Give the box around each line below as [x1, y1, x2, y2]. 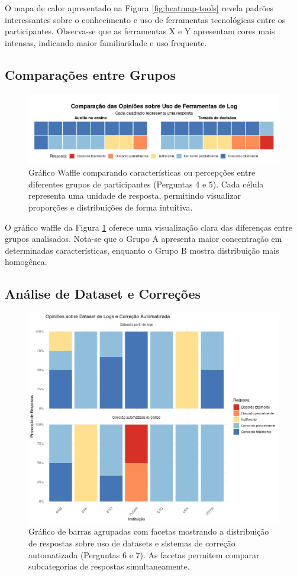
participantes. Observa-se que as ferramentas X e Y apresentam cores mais [5, 25, 275, 37]
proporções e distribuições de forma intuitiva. [28, 200, 193, 213]
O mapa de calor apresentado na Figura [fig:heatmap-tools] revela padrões [5, 2, 274, 14]
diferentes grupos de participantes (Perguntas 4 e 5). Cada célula [28, 177, 264, 190]
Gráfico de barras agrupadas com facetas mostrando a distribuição [28, 525, 269, 538]
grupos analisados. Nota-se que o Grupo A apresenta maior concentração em [5, 232, 282, 245]
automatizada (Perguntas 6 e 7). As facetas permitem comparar [28, 548, 260, 561]
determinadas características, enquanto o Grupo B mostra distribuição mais [5, 244, 279, 256]
